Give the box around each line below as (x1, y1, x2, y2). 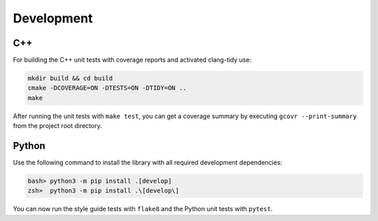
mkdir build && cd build (27, 74, 113, 83)
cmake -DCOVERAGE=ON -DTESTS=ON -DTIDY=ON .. (27, 84, 187, 92)
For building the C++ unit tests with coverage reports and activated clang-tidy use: (13, 56, 252, 64)
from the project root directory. (13, 122, 102, 130)
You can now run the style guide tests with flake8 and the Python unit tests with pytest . (13, 205, 273, 213)
